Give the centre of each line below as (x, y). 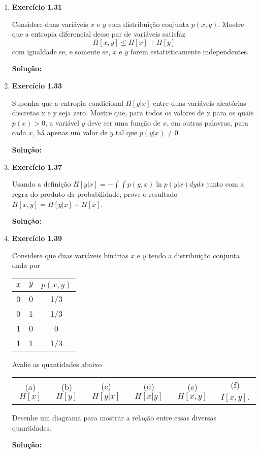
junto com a (225, 184)
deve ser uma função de (124, 122)
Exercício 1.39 (37, 238)
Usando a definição (41, 184)
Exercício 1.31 (37, 7)
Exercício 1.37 (37, 167)
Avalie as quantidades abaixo (57, 364)
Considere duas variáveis (50, 24)
